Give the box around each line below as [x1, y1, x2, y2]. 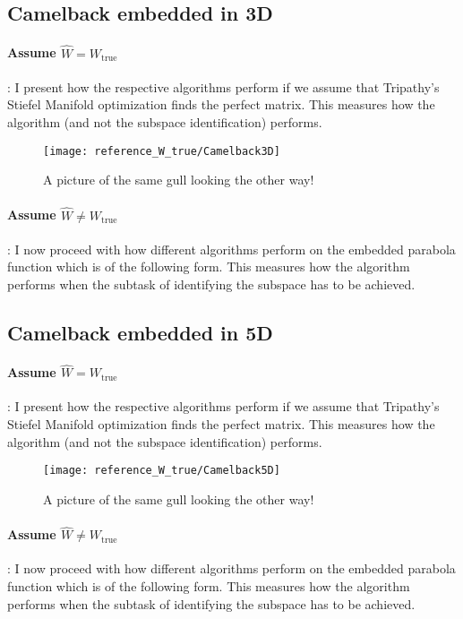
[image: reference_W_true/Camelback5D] [43, 464, 280, 477]
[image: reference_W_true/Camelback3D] [43, 144, 280, 158]
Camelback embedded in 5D [7, 319, 273, 347]
